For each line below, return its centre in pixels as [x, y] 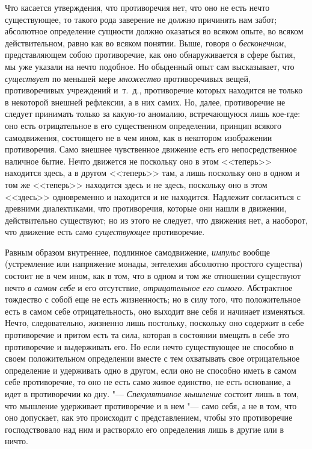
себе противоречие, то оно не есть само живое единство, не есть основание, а [148, 382]
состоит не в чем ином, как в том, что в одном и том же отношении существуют [153, 276]
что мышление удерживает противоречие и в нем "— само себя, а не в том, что [151, 405]
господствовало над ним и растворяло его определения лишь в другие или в [145, 429]
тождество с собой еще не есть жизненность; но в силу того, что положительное [153, 299]
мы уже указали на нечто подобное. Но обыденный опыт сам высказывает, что [150, 66]
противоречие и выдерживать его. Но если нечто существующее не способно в [149, 346]
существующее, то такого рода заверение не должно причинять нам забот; [141, 19]
